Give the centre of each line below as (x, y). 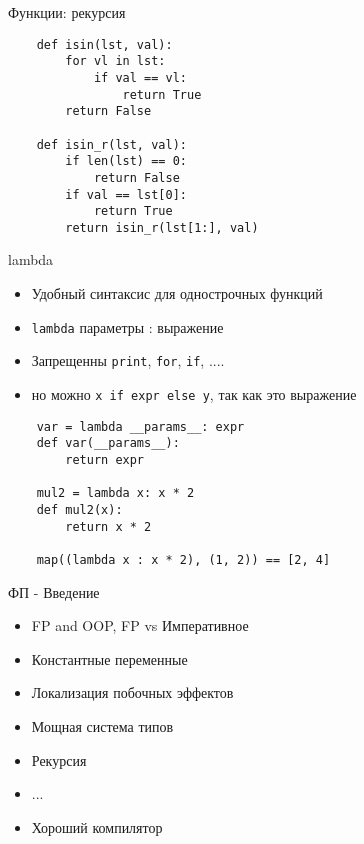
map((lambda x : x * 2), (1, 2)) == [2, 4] (183, 559)
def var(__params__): (108, 443)
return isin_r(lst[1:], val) (162, 227)
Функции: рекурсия (67, 12)
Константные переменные (109, 658)
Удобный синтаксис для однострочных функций (177, 293)
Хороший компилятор (97, 826)
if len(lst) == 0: (126, 161)
